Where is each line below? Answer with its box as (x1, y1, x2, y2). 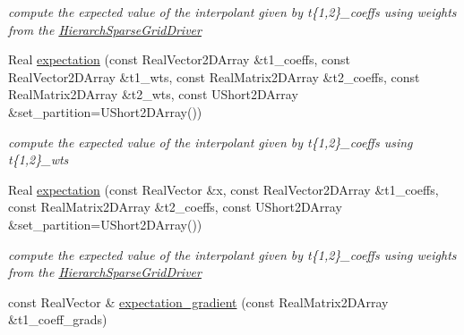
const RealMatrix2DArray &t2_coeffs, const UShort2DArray (8, 197, 342, 216)
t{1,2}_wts (8, 150, 69, 169)
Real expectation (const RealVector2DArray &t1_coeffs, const (8, 50, 351, 69)
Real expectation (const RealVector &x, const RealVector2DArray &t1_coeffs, (8, 180, 439, 198)
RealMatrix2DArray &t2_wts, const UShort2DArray (8, 85, 298, 104)
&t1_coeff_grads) (8, 310, 107, 329)
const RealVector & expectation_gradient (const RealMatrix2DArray (8, 292, 389, 311)
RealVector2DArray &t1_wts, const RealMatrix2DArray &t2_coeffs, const (8, 67, 420, 86)
